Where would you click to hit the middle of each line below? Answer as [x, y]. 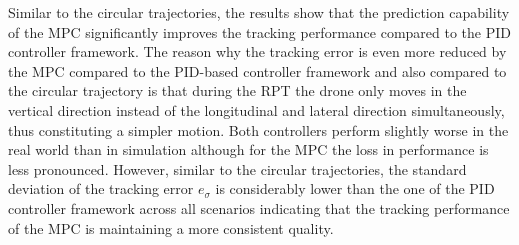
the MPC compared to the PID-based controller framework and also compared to [257, 70]
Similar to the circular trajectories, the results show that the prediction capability [259, 12]
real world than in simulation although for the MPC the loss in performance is [248, 149]
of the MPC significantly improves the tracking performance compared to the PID [259, 31]
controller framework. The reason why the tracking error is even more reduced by [257, 51]
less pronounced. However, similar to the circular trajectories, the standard [237, 168]
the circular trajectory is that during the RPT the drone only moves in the [237, 90]
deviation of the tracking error [101, 188]
